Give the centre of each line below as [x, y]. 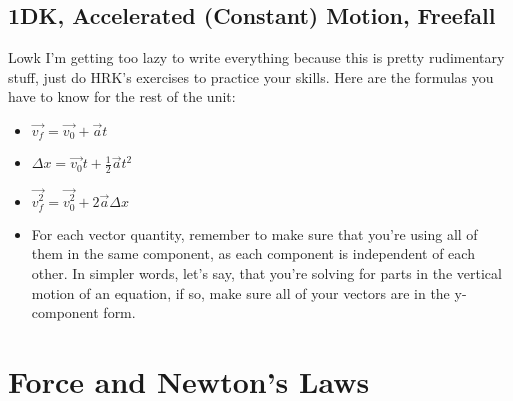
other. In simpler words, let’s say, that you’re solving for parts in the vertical [266, 272]
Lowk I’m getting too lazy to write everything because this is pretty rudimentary [256, 57]
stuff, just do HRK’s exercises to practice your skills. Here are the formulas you [251, 76]
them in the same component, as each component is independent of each [253, 253]
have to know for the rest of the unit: [122, 96]
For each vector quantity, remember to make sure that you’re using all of [254, 233]
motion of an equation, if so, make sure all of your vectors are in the [240, 292]
